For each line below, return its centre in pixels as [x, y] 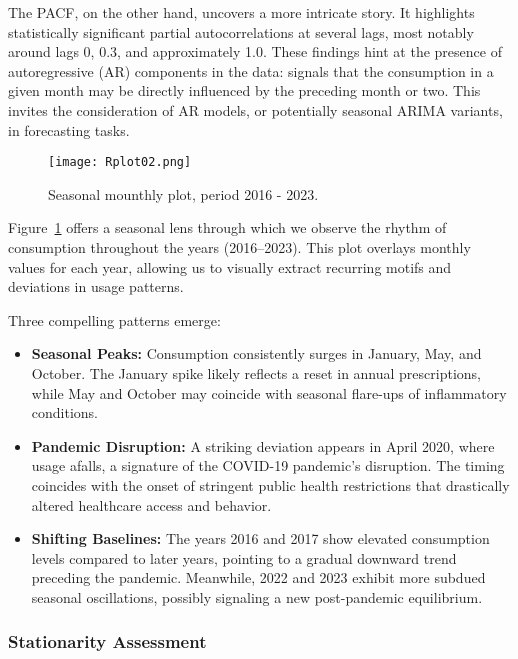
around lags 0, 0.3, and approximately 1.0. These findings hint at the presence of [255, 51]
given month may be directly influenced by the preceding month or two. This [244, 90]
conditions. [65, 412]
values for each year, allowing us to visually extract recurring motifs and [230, 266]
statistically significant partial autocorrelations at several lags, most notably [241, 31]
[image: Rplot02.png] [120, 162]
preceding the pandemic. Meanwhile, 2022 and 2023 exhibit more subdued [258, 577]
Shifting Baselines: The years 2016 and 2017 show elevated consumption [260, 538]
